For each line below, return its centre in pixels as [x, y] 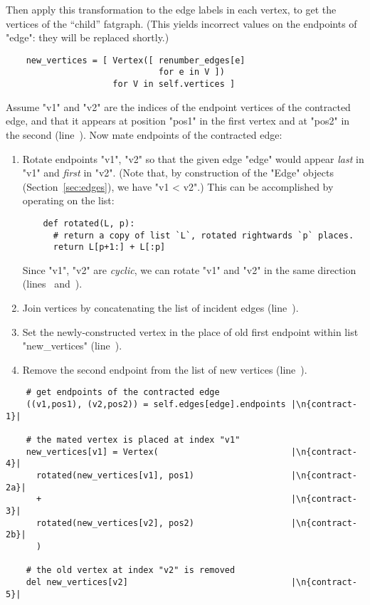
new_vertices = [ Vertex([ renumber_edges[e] [136, 60]
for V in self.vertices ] [174, 84]
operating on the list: [68, 200]
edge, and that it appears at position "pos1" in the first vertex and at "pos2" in [178, 121]
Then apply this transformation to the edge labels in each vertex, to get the [171, 9]
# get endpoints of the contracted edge [123, 393]
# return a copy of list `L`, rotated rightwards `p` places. [203, 235]
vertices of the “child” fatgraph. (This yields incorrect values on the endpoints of [181, 23]
